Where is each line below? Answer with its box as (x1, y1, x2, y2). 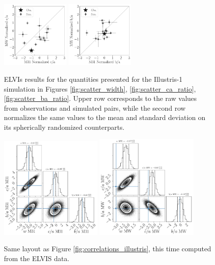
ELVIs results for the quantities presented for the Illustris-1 (4, 74, 183, 84)
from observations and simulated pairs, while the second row (4, 102, 186, 113)
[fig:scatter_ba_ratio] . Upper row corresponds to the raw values (4, 93, 197, 103)
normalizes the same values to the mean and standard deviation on (4, 112, 206, 122)
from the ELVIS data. (4, 253, 70, 263)
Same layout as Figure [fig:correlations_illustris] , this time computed (4, 243, 211, 254)
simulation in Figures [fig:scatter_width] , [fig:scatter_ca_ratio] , (4, 83, 196, 94)
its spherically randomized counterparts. (4, 121, 125, 132)
